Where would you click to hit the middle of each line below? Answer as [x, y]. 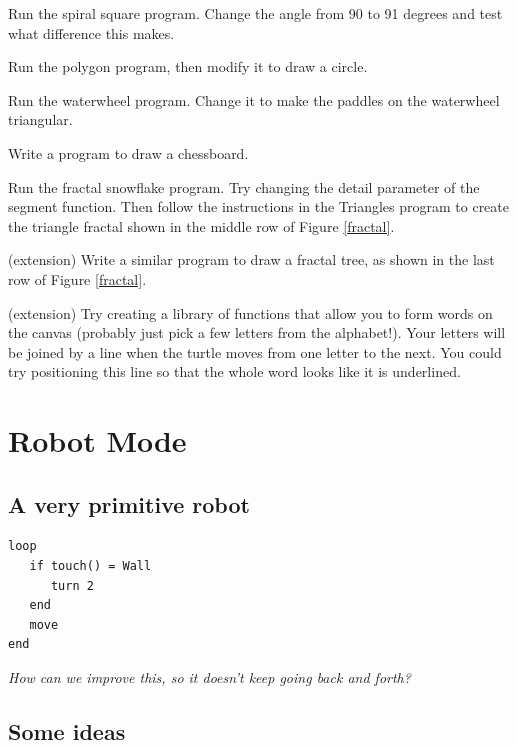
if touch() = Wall [90, 566]
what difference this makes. [91, 32]
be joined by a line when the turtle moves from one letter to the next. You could [255, 351]
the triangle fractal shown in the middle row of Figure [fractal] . [201, 225]
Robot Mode [97, 440]
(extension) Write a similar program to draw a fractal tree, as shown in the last [251, 259]
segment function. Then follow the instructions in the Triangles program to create [259, 206]
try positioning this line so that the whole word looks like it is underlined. [234, 371]
